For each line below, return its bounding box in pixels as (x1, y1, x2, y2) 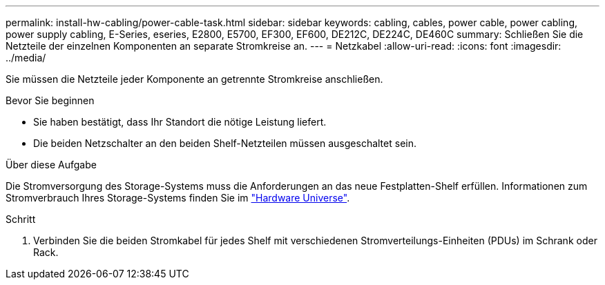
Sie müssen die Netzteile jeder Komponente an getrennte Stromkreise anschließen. (6, 73, 383, 85)
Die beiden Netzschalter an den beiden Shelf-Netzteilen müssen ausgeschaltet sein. (33, 137, 416, 149)
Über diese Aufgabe (6, 159, 97, 170)
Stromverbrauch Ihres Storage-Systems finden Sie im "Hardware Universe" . (6, 192, 350, 204)
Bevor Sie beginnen (6, 95, 95, 106)
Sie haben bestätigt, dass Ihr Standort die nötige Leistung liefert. (33, 116, 327, 128)
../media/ (6, 52, 46, 63)
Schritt (6, 213, 36, 225)
